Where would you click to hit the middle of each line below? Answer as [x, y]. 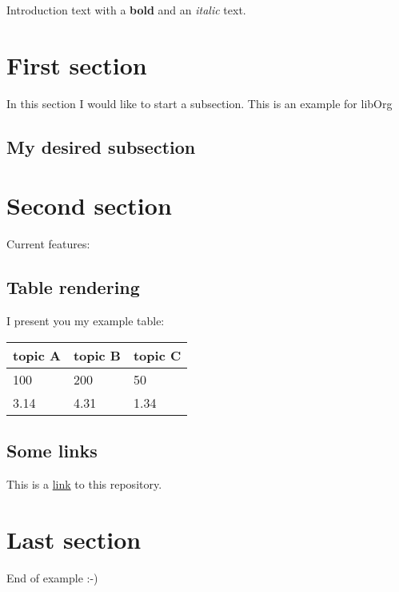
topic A [37, 355]
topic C [157, 355]
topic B [97, 355]
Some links [52, 450]
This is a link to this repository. [84, 483]
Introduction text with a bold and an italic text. [126, 10]
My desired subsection [101, 146]
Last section [74, 539]
